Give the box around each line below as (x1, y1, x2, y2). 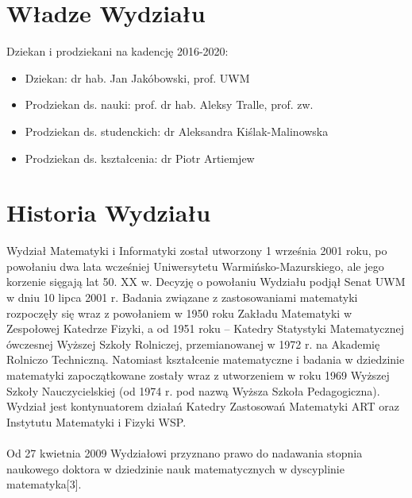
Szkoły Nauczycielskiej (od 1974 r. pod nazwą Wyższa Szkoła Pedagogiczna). (6, 382, 380, 399)
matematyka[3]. (6, 476, 82, 492)
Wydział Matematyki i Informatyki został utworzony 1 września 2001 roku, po (6, 242, 387, 259)
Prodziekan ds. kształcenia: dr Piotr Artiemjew (25, 149, 255, 166)
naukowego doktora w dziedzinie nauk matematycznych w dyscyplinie (6, 460, 345, 477)
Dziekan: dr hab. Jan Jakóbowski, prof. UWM (25, 69, 250, 86)
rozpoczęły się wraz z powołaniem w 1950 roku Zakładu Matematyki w (6, 304, 352, 321)
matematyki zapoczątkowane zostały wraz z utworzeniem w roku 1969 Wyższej (6, 366, 390, 383)
